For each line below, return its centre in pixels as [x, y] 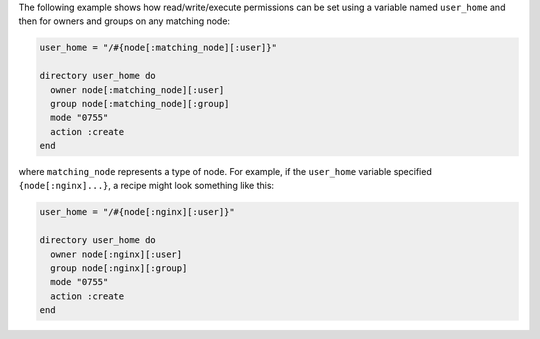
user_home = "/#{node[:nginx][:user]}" [137, 212]
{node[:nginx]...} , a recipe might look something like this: [146, 186]
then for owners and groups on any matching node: [124, 21]
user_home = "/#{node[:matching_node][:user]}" [158, 48]
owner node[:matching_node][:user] [137, 89]
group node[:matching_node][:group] [140, 103]
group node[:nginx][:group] [119, 268]
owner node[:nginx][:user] [116, 254]
